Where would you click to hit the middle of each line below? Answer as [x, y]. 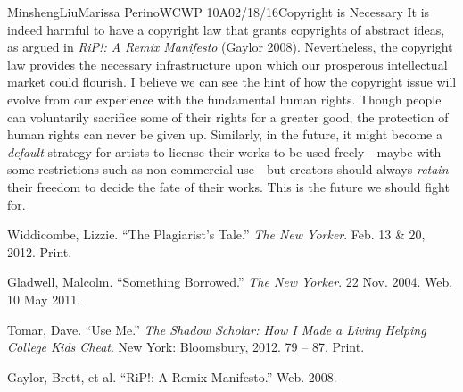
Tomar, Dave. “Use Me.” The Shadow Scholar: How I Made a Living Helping [217, 329]
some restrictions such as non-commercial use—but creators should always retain [228, 169]
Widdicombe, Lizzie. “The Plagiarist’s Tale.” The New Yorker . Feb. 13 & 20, [216, 234]
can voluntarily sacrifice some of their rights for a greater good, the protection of [228, 117]
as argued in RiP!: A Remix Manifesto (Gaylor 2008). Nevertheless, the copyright [230, 47]
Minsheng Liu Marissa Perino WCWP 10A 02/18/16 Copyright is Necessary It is [219, 12]
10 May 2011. [44, 299]
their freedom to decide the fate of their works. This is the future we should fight [228, 186]
